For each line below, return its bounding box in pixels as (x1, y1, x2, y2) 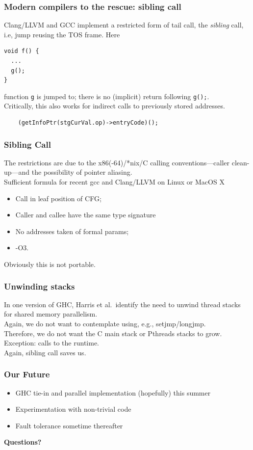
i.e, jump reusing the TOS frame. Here (4, 29, 120, 39)
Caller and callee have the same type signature (15, 210, 156, 220)
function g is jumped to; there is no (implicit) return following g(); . (4, 91, 209, 101)
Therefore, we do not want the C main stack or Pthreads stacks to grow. (4, 328, 222, 338)
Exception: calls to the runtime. (4, 338, 99, 348)
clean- (231, 157, 250, 167)
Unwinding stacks (4, 280, 75, 292)
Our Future (4, 368, 50, 380)
